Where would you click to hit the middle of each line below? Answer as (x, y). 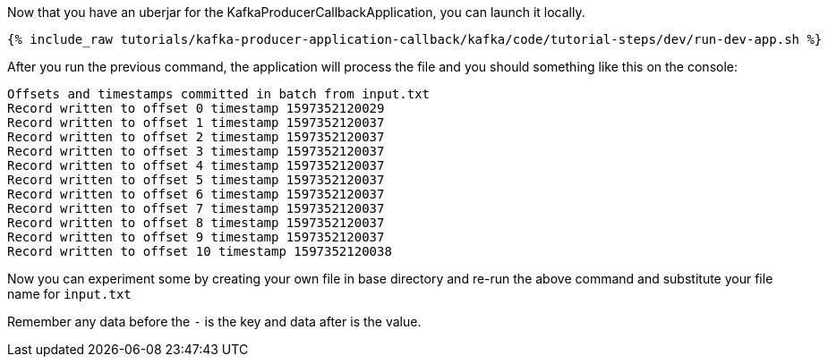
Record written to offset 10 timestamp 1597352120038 (200, 251)
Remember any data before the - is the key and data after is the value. (214, 322)
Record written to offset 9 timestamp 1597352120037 (196, 237)
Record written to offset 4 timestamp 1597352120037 (196, 165)
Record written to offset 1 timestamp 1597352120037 (196, 123)
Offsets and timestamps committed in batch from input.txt (219, 94)
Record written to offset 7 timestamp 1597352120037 (196, 208)
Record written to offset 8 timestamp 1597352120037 (196, 223)
